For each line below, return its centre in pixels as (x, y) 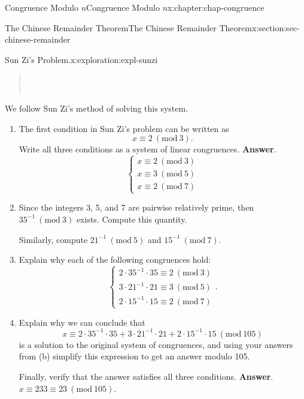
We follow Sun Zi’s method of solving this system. (97, 108)
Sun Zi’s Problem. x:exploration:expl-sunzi (81, 59)
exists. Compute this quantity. (132, 219)
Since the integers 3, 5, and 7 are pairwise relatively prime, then (136, 207)
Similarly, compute (53, 239)
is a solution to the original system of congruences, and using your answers (156, 344)
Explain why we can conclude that (82, 322)
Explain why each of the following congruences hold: (115, 259)
